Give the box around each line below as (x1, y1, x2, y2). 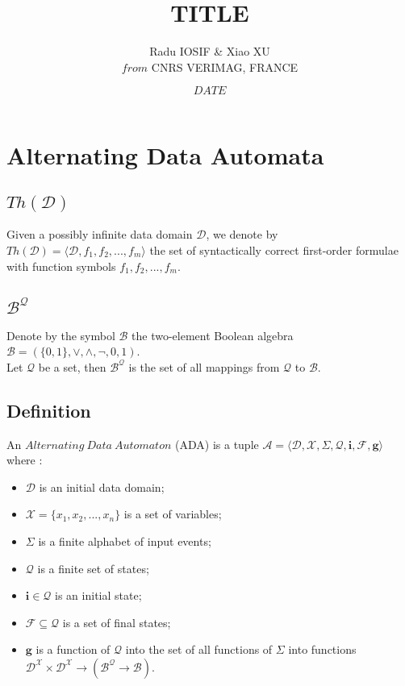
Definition (6, 397, 91, 422)
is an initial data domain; (39, 478, 165, 495)
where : (6, 451, 43, 468)
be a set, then (38, 358, 106, 375)
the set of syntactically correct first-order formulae (149, 241, 399, 258)
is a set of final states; (62, 613, 171, 630)
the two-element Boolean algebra (132, 326, 294, 343)
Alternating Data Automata (6, 139, 324, 172)
